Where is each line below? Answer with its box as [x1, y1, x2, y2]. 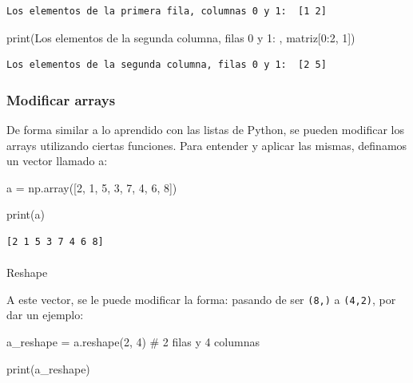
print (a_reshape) [6, 360, 90, 377]
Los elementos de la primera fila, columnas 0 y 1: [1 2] [6, 6, 327, 17]
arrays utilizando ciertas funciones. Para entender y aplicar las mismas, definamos [6, 136, 407, 153]
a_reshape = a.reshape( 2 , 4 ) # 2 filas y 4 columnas [6, 334, 260, 349]
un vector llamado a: [6, 152, 108, 169]
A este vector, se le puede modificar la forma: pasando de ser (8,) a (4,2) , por [6, 290, 396, 307]
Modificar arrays [6, 89, 116, 109]
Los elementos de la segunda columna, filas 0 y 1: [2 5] [6, 59, 327, 71]
